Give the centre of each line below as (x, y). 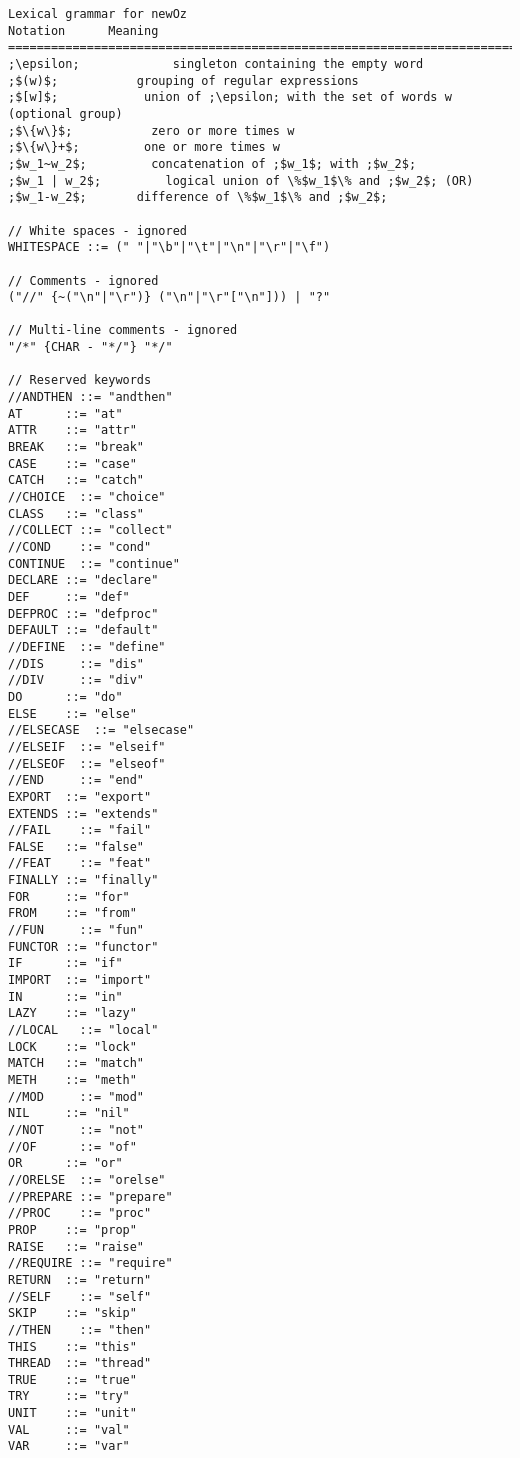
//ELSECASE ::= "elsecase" (101, 730)
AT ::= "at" (65, 413)
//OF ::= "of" (72, 1146)
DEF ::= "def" (69, 596)
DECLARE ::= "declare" (83, 580)
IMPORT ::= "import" (80, 980)
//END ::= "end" (76, 780)
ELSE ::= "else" (72, 713)
